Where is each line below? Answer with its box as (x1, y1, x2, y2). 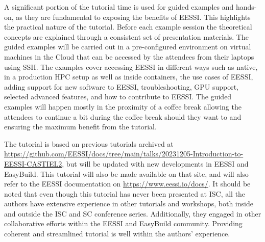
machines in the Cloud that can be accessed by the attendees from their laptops (4, 51, 254, 62)
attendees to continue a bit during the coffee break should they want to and (4, 111, 242, 122)
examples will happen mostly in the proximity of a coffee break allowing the (4, 101, 242, 112)
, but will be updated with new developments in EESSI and (62, 158, 249, 169)
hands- (235, 2, 257, 12)
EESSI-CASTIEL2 (4, 158, 62, 169)
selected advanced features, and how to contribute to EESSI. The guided (4, 91, 232, 102)
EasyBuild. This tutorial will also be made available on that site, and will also (4, 168, 249, 179)
